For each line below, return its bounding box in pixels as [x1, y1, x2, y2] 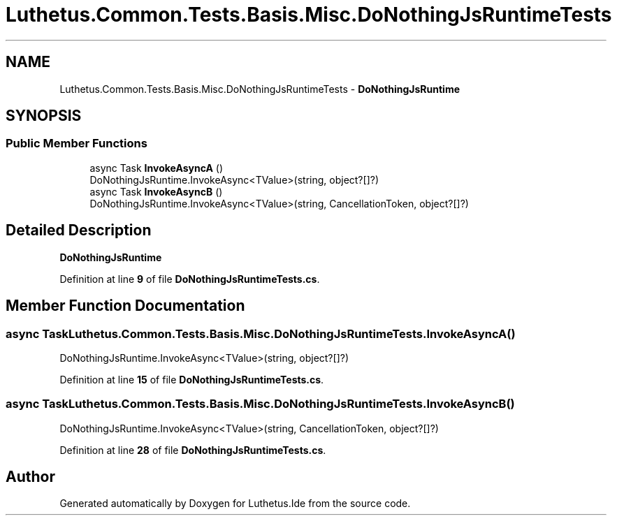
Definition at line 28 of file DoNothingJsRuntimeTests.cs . [59, 443, 326, 456]
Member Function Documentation [6, 297, 245, 315]
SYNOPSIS [6, 107, 82, 125]
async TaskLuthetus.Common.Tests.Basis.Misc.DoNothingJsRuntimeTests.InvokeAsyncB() [6, 397, 515, 411]
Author [6, 468, 55, 486]
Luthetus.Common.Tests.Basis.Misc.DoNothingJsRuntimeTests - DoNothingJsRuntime [59, 82, 460, 95]
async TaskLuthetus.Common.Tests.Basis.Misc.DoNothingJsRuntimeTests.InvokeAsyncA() [6, 326, 516, 341]
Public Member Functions [6, 136, 147, 151]
